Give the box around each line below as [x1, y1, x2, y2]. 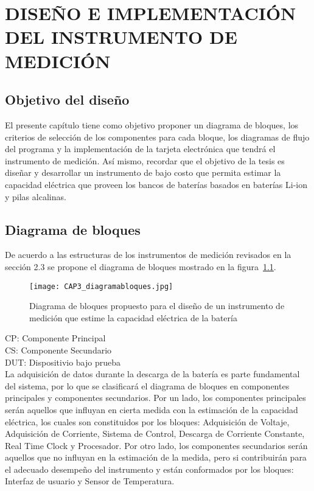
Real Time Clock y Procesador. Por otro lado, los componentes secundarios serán [5, 439, 308, 451]
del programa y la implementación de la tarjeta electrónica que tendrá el [5, 142, 276, 155]
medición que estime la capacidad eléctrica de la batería [29, 311, 237, 324]
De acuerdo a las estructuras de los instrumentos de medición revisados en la [5, 248, 291, 261]
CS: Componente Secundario [5, 343, 112, 356]
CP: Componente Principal [5, 332, 106, 344]
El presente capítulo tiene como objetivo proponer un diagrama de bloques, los [5, 118, 299, 131]
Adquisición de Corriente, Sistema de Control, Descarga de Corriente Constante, [5, 427, 305, 440]
